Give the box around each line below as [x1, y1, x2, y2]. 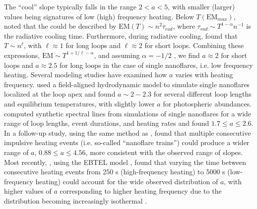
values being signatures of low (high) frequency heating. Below [4, 11, 194, 21]
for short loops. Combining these [144, 40, 244, 51]
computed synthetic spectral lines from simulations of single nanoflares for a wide [4, 108, 252, 118]
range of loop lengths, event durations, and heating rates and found [4, 118, 209, 128]
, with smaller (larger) [168, 1, 235, 11]
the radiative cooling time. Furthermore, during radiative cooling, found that [4, 30, 238, 41]
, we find [174, 50, 200, 60]
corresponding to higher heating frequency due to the [60, 186, 222, 196]
